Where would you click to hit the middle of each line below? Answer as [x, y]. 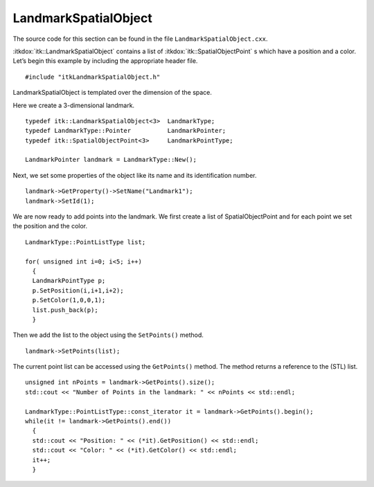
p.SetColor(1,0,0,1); [69, 300]
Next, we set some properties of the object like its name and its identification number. [135, 175]
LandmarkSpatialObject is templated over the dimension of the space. [113, 93]
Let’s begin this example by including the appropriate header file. [105, 61]
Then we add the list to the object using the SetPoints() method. [108, 335]
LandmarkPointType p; [69, 281]
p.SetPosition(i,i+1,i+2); [78, 290]
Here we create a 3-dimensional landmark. [74, 105]
